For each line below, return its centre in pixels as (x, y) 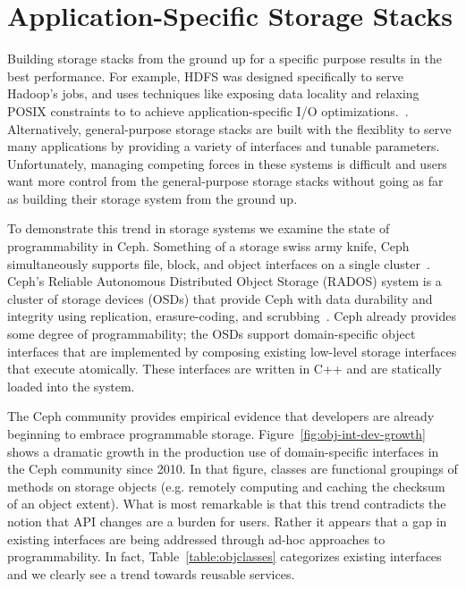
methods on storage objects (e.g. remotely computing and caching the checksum (226, 486)
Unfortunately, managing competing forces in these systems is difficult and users (227, 163)
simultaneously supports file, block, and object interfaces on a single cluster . (219, 263)
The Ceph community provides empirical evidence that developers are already (221, 416)
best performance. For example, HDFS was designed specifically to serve (205, 76)
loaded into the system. (71, 386)
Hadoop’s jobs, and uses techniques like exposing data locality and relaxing (213, 93)
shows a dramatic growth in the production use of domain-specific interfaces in (223, 451)
